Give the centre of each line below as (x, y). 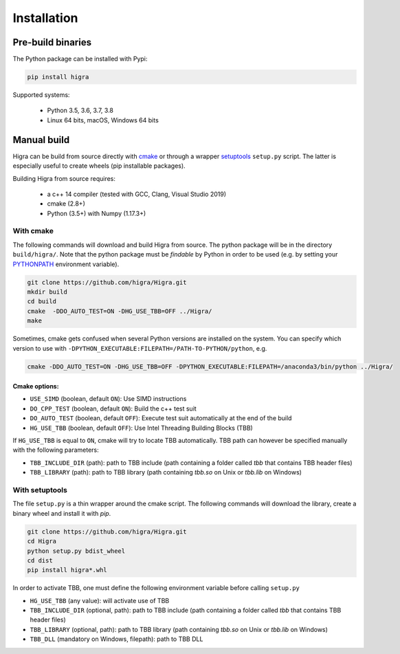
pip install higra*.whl (67, 570)
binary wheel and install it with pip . (62, 513)
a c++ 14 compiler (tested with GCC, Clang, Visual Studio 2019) (137, 194)
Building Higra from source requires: (64, 178)
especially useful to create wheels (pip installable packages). (99, 166)
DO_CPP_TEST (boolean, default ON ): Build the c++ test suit (113, 408)
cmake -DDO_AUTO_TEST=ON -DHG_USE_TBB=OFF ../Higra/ (120, 311)
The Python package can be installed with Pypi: (80, 59)
